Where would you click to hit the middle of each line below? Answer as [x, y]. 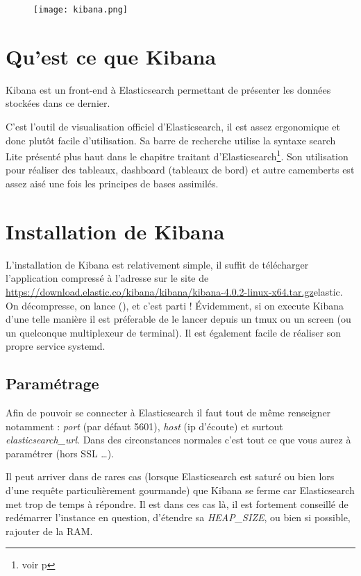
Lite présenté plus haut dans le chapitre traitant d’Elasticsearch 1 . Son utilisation [177, 155]
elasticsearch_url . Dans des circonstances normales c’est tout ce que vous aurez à [178, 440]
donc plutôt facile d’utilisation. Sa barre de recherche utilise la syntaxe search [171, 140]
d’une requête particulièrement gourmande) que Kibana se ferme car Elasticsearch [180, 490]
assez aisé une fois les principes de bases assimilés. [112, 183]
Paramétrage [52, 383]
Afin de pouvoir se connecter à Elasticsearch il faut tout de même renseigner [168, 413]
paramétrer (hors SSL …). [60, 453]
